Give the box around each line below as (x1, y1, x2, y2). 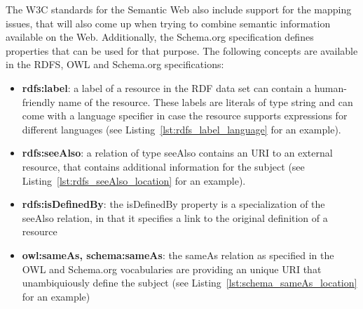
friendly (22, 94, 55, 109)
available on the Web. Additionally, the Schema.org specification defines (6, 29, 314, 44)
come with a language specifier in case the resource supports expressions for (22, 108, 348, 123)
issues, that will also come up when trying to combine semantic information (6, 15, 331, 30)
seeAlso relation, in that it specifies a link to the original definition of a (22, 210, 328, 225)
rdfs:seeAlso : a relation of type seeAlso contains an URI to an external (22, 145, 333, 160)
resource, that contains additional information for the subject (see (22, 159, 305, 173)
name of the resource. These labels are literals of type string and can (58, 94, 353, 109)
